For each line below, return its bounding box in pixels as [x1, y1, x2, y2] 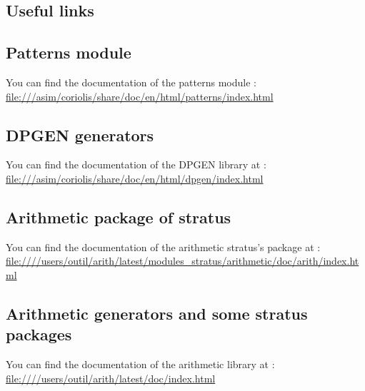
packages [6, 323, 72, 345]
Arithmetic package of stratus [6, 205, 231, 228]
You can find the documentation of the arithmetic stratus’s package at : [6, 239, 321, 254]
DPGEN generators [6, 123, 154, 146]
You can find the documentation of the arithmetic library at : [6, 357, 275, 372]
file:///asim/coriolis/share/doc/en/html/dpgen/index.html [6, 171, 264, 186]
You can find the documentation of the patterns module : [6, 74, 256, 89]
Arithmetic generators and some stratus [6, 302, 308, 324]
